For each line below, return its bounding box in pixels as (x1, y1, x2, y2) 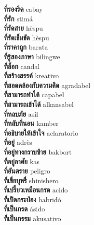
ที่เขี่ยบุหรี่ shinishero (4, 175, 59, 185)
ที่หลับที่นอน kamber (4, 118, 59, 128)
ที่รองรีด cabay (4, 4, 43, 14)
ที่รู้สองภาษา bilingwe (4, 51, 60, 61)
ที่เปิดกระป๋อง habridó (4, 194, 61, 204)
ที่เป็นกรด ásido (4, 204, 45, 214)
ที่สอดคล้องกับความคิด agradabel (4, 80, 91, 90)
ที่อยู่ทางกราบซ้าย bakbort (4, 146, 72, 156)
